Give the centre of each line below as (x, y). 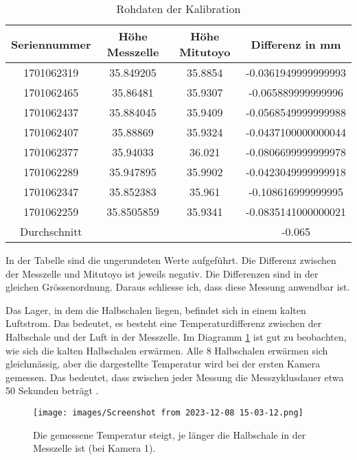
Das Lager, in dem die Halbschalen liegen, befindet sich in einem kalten (156, 310)
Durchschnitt (51, 231)
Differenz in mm (296, 44)
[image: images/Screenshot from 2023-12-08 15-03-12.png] (168, 412)
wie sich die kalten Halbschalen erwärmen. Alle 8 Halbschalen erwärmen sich (167, 350)
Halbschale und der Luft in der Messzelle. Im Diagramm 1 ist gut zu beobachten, (176, 336)
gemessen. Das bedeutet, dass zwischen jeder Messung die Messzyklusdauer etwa (175, 377)
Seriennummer (51, 44)
